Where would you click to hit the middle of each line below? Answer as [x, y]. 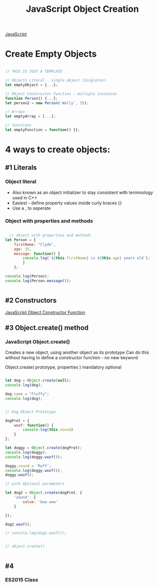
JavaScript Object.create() [38, 341]
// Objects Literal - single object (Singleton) [56, 80]
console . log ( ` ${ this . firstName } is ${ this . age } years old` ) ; [87, 258]
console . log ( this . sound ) [48, 430]
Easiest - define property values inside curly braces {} [67, 203]
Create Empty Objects [51, 54]
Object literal [21, 182]
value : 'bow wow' [40, 502]
